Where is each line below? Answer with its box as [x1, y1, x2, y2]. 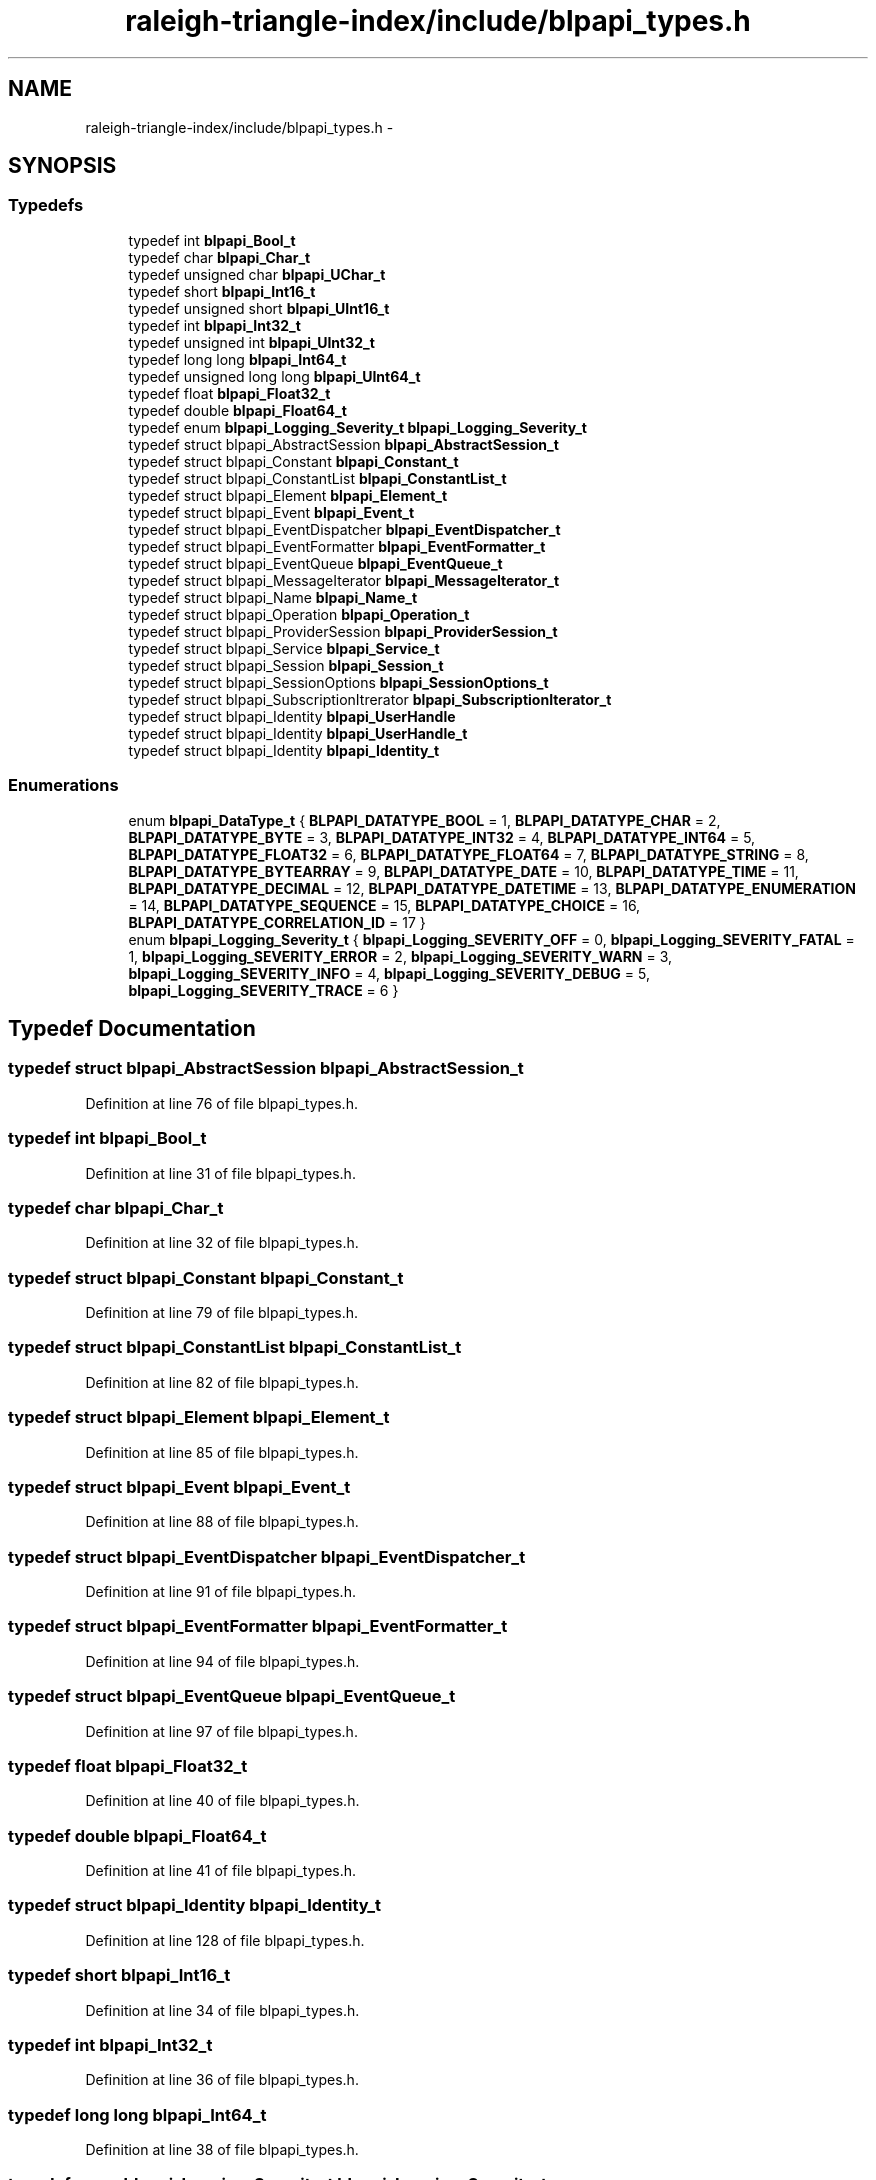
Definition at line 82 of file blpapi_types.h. [85, 1373, 359, 1391]
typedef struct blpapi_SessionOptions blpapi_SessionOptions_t [128, 673, 549, 691]
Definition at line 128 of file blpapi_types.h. [85, 1931, 365, 1949]
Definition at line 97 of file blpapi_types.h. [85, 1722, 358, 1740]
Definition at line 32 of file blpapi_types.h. [85, 1234, 359, 1252]
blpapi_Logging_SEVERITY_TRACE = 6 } [128, 981, 399, 999]
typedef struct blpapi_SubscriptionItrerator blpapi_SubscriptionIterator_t [128, 690, 612, 708]
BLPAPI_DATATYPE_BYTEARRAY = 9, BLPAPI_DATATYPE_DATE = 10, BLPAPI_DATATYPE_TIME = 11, [128, 862, 799, 880]
